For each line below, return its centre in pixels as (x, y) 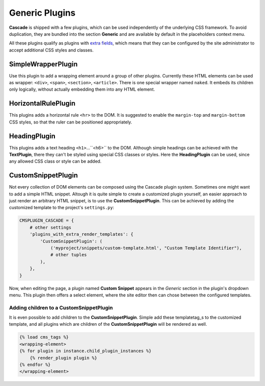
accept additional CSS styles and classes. (51, 50)
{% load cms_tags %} (44, 337)
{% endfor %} (35, 365)
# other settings (51, 227)
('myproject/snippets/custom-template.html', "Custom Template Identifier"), (146, 248)
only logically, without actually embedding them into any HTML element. (82, 89)
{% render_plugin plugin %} (64, 358)
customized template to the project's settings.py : (62, 208)
